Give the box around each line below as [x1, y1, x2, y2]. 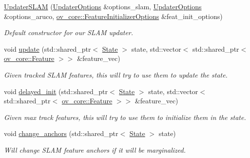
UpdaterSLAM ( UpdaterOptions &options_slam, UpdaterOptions [4, 1, 202, 11]
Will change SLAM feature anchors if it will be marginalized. [4, 144, 186, 155]
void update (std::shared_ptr [4, 43, 91, 54]
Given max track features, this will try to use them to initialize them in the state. [4, 112, 246, 122]
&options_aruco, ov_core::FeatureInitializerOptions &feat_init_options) [4, 11, 223, 21]
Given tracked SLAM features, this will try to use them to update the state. [4, 69, 228, 79]
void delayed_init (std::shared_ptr [4, 86, 108, 96]
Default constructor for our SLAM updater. [4, 27, 134, 38]
